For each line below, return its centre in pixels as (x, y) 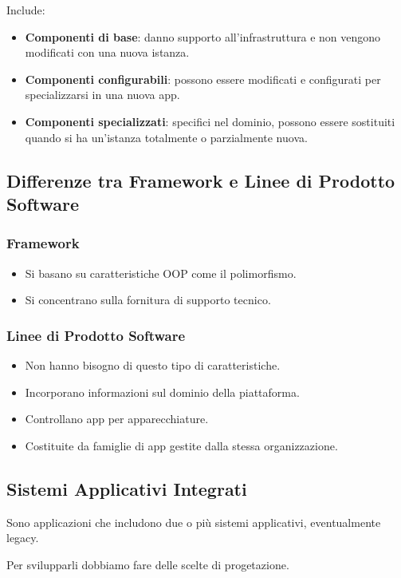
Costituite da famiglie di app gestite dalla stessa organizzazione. (181, 445)
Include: (26, 10)
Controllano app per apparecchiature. (117, 419)
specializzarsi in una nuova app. (102, 95)
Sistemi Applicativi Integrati (127, 488)
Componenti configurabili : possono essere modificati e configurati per (203, 79)
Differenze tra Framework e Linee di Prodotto (201, 180)
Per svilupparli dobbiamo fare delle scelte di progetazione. (148, 564)
